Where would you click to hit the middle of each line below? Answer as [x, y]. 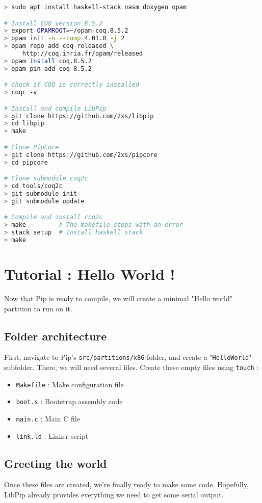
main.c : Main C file [48, 418]
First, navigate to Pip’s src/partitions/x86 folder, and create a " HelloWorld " [128, 357]
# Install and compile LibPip [55, 108]
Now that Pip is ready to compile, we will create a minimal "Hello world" [118, 298]
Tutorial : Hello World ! [90, 274]
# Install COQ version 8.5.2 [54, 23]
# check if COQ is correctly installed [72, 85]
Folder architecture [56, 336]
